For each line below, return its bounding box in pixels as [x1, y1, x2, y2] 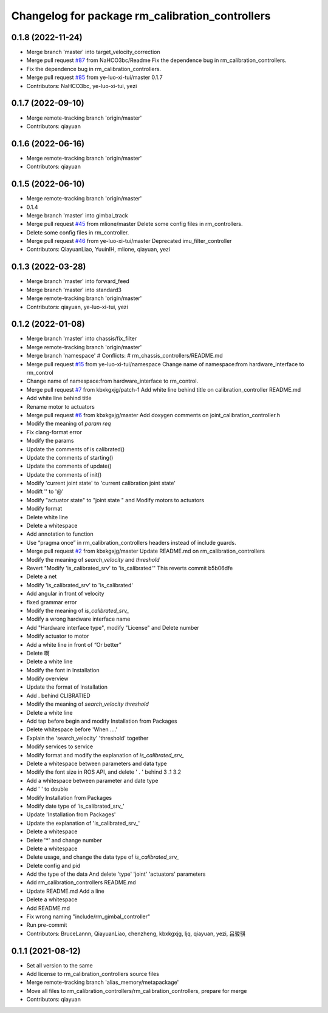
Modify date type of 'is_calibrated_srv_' [26, 802, 125, 810]
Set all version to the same [26, 961, 94, 969]
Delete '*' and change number [26, 836, 103, 844]
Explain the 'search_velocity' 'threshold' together [26, 734, 149, 742]
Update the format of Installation [26, 683, 108, 691]
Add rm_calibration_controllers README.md [26, 879, 136, 886]
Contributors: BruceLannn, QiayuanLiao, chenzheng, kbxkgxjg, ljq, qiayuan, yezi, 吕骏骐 [26, 930, 246, 937]
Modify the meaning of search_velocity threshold [26, 700, 149, 708]
